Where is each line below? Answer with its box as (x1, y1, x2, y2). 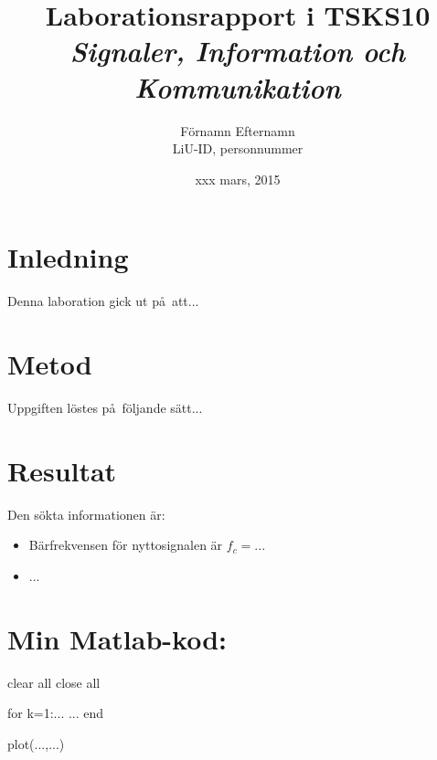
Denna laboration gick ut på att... (7, 291, 199, 311)
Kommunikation (134, 68, 341, 106)
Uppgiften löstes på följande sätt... (7, 397, 203, 417)
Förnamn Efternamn (180, 121, 295, 140)
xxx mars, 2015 (195, 169, 281, 188)
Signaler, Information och (69, 32, 406, 70)
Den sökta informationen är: (7, 504, 165, 523)
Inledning (7, 238, 129, 276)
